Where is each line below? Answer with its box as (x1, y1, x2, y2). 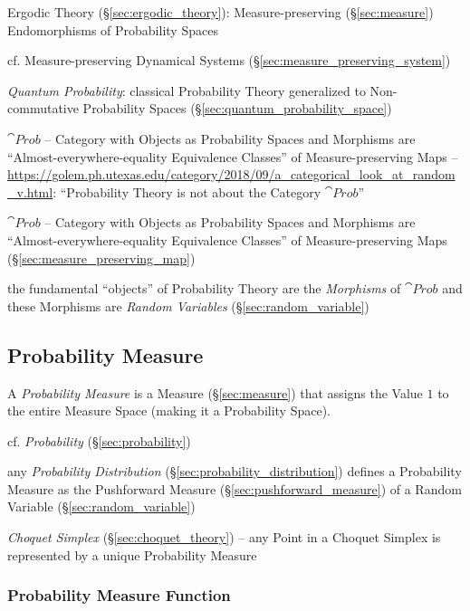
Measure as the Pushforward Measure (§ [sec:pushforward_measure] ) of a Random (7, 479, 462, 498)
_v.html (7, 182, 53, 201)
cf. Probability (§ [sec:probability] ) (7, 431, 191, 450)
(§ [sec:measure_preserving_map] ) (7, 248, 196, 267)
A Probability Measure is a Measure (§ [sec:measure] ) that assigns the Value (7, 383, 423, 402)
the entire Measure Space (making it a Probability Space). (7, 401, 331, 420)
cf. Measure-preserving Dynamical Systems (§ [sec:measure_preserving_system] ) (7, 51, 451, 70)
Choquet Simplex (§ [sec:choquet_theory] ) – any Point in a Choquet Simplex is (7, 528, 441, 547)
